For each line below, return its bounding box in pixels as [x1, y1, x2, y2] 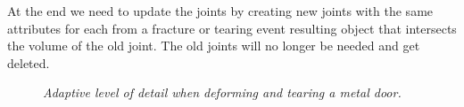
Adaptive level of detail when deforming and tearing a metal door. [43, 83, 402, 102]
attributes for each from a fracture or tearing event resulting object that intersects [7, 19, 457, 37]
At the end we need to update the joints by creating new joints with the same [7, 2, 434, 19]
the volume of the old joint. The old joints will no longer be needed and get [7, 36, 420, 55]
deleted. [7, 53, 50, 72]
